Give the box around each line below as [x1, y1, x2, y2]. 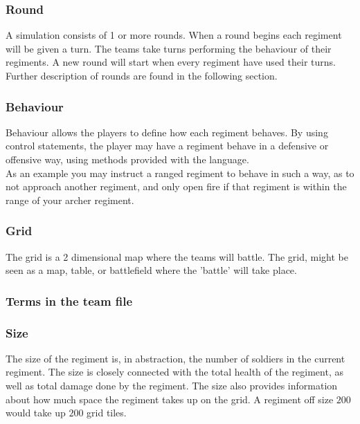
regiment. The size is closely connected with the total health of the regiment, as [6, 365, 343, 379]
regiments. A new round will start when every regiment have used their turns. [6, 55, 336, 69]
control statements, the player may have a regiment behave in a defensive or [6, 138, 329, 153]
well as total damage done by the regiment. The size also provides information [6, 378, 338, 393]
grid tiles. [87, 405, 127, 420]
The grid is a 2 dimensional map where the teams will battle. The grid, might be [6, 249, 348, 264]
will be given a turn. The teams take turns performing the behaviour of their [6, 41, 332, 55]
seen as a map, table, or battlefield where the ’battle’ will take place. [6, 263, 297, 277]
